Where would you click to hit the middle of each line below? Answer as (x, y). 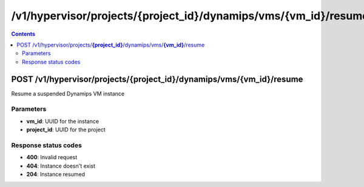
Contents (23, 34)
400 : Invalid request (52, 157)
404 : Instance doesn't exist (61, 166)
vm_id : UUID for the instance (63, 121)
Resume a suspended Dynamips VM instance (68, 93)
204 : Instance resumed (56, 174)
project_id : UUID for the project (66, 130)
